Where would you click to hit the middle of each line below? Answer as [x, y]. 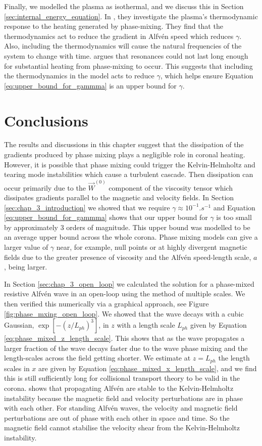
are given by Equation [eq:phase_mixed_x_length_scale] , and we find [148, 368]
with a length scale [146, 325]
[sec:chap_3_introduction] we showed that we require [87, 207]
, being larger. [26, 267]
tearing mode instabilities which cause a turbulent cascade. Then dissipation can [129, 174]
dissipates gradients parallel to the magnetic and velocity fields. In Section [119, 197]
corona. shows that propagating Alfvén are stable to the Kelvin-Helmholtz [119, 388]
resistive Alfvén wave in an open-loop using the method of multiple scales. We [125, 294]
